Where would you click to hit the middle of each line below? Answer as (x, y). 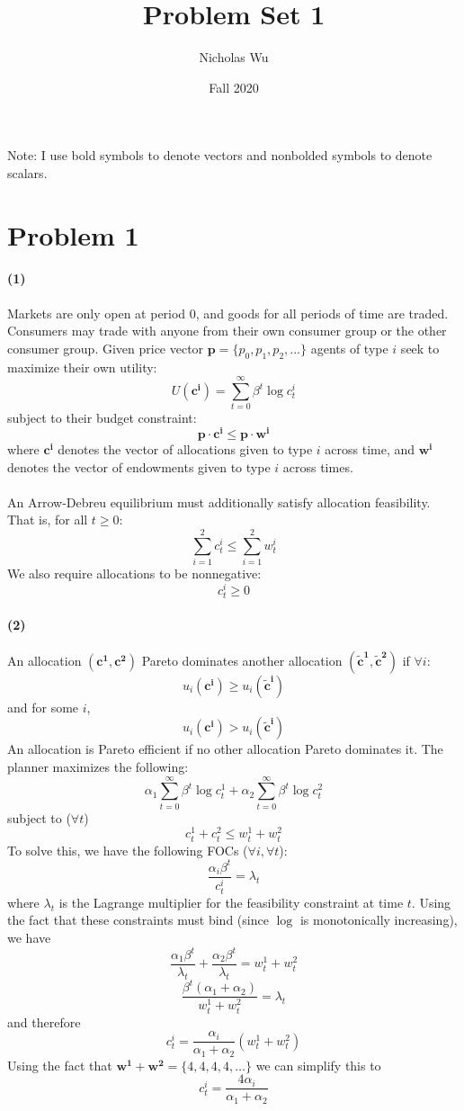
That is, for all (48, 520)
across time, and (370, 449)
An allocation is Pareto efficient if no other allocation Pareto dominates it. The (225, 749)
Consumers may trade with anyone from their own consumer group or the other (227, 331)
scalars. (27, 172)
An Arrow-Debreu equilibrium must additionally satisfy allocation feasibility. (219, 502)
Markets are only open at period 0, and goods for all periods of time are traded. (228, 313)
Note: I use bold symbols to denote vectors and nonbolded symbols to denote (220, 155)
